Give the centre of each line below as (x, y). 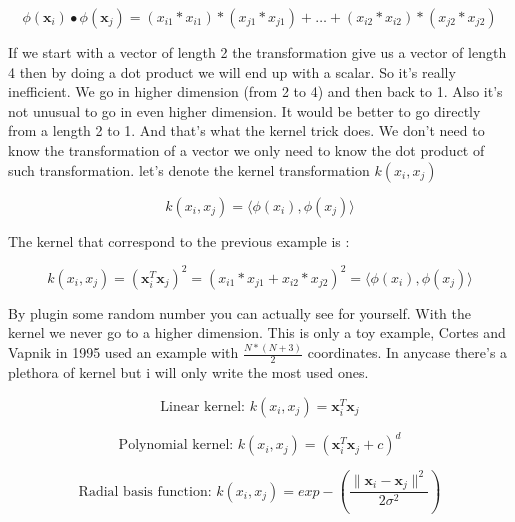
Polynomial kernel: (176, 445)
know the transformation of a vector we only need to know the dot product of (246, 149)
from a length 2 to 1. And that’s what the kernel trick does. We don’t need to (246, 130)
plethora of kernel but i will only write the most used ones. (188, 372)
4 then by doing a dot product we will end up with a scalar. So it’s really (232, 71)
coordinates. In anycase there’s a (407, 352)
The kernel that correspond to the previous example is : (179, 240)
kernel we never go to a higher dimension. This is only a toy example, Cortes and (257, 332)
